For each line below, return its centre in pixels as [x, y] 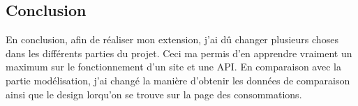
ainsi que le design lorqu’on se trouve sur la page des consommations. [154, 94]
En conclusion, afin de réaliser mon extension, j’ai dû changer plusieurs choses [172, 39]
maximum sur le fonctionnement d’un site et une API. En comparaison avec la [173, 67]
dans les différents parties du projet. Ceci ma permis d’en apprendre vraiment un [179, 53]
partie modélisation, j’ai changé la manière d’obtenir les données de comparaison [178, 80]
